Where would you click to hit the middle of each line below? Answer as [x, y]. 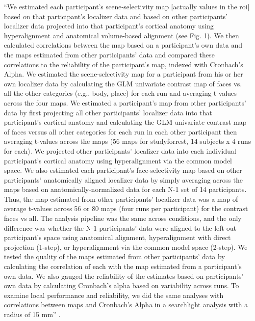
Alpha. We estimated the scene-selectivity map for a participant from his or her [124, 74]
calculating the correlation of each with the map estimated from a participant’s [123, 266]
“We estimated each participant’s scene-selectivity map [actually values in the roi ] [127, 6]
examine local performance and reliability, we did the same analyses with [114, 295]
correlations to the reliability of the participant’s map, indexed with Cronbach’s [124, 64]
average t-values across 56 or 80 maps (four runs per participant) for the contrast [126, 208]
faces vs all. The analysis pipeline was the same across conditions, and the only [123, 218]
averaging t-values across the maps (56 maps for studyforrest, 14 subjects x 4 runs [127, 141]
